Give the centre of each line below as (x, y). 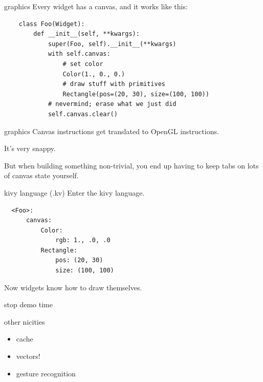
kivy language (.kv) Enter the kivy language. (74, 192)
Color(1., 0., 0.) (94, 74)
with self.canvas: (79, 54)
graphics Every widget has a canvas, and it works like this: (96, 6)
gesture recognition (46, 373)
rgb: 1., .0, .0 (83, 240)
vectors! (28, 356)
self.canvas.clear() (83, 114)
